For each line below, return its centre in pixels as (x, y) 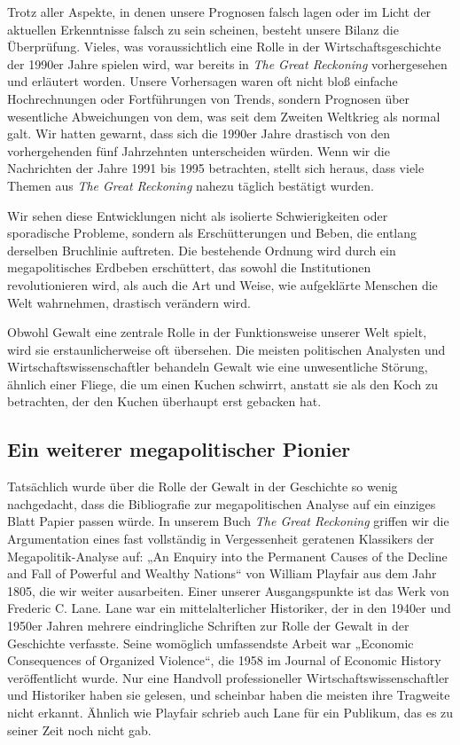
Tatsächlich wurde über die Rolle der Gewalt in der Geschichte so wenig (203, 486)
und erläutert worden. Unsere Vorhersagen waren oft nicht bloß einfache (203, 81)
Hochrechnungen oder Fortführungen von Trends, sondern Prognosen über (209, 98)
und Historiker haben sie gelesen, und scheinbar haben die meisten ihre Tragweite (229, 695)
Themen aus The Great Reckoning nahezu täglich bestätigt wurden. (191, 185)
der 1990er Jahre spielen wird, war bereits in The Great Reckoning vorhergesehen (227, 63)
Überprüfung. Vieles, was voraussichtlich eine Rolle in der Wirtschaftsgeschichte (224, 47)
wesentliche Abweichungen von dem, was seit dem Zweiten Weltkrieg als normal (224, 116)
